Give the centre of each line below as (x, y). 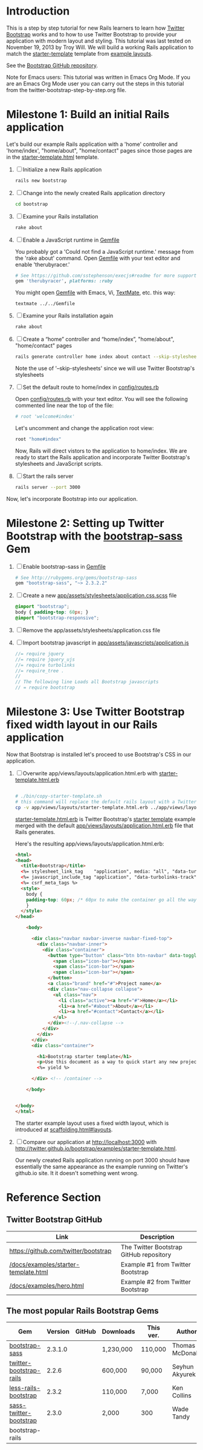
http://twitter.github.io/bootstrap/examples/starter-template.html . (96, 1148)
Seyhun (183, 1367)
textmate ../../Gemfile (45, 304)
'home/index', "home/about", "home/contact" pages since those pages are (99, 150)
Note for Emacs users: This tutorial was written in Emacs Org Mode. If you (98, 77)
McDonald (187, 1353)
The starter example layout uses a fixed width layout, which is (92, 1123)
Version (58, 1332)
